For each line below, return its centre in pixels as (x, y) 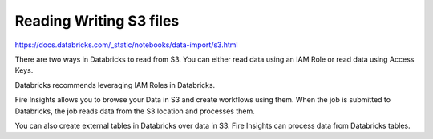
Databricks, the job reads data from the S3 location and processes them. (135, 111)
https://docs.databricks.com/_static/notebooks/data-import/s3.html (126, 45)
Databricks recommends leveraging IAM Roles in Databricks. (115, 85)
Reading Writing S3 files (97, 21)
